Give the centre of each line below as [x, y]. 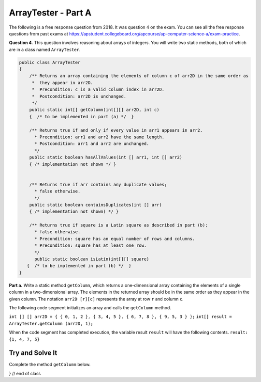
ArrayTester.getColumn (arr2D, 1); [51, 323]
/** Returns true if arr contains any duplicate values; [98, 184]
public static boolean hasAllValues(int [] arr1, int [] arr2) [106, 157]
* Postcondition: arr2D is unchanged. [79, 96]
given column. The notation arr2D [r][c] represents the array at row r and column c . [96, 299]
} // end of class [25, 373]
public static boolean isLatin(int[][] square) [92, 259]
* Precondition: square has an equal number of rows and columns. [115, 239]
